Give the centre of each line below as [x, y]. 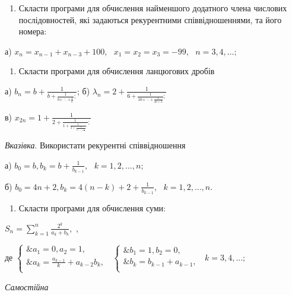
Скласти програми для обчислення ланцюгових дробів [117, 71]
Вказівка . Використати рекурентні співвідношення [95, 145]
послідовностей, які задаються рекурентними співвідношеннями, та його [150, 19]
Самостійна [27, 286]
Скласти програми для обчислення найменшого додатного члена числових [153, 8]
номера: [33, 31]
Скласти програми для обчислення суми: [92, 208]
